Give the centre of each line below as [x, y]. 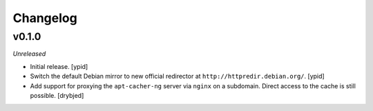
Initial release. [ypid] [59, 66]
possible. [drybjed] [57, 95]
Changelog [45, 18]
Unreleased [29, 54]
